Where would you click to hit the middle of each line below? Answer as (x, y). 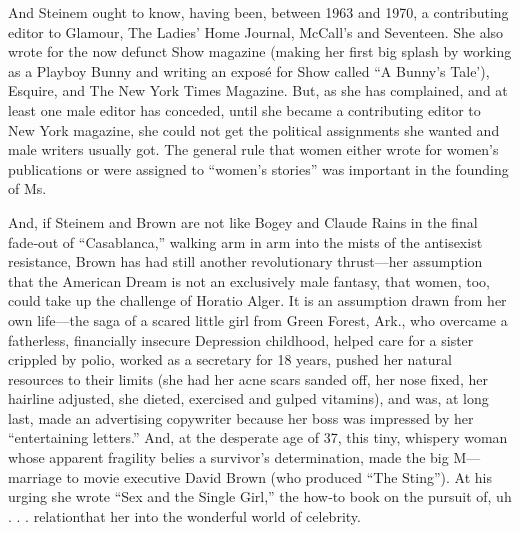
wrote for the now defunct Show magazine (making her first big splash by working (260, 51)
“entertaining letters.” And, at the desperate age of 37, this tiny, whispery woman (258, 437)
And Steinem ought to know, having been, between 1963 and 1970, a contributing (258, 12)
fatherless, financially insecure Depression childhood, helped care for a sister (241, 339)
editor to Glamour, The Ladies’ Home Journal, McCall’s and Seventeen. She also (256, 31)
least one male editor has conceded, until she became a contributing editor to (244, 109)
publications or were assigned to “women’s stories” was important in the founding (258, 168)
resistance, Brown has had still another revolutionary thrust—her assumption (245, 261)
